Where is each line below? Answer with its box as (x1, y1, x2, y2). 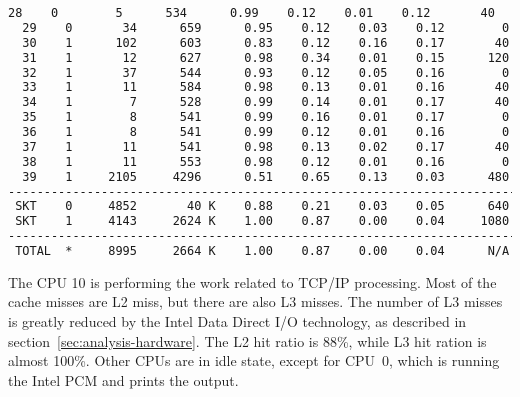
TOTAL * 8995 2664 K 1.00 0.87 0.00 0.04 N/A (15, 244, 510, 258)
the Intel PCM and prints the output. (8, 369, 239, 390)
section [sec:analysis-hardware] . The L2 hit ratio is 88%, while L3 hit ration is (8, 330, 487, 351)
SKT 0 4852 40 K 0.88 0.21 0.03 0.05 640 (15, 199, 510, 214)
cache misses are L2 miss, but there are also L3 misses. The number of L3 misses (8, 291, 503, 312)
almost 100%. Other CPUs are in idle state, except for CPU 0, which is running (8, 350, 500, 371)
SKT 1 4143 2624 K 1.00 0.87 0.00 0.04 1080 (15, 214, 510, 229)
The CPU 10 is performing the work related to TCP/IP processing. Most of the (8, 271, 497, 292)
